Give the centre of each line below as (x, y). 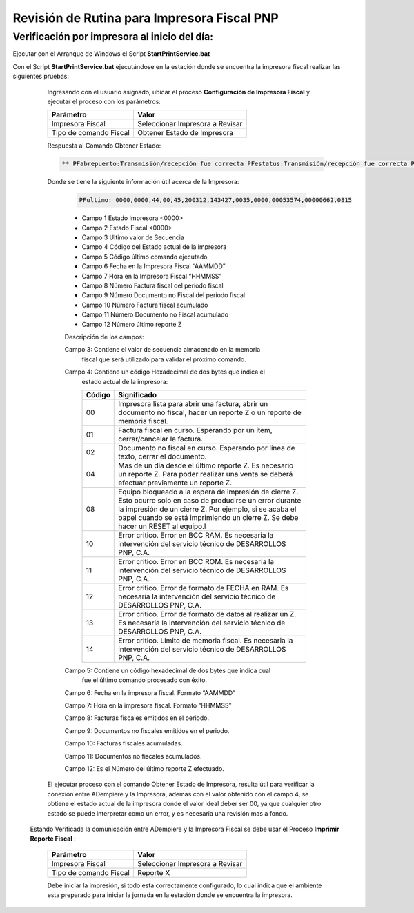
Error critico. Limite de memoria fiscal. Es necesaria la (206, 640)
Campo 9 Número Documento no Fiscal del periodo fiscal (163, 295)
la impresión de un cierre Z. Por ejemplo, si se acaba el (207, 509)
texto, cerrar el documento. (162, 456)
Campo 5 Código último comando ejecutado (145, 257)
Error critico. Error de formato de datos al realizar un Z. (207, 614)
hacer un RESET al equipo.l (162, 526)
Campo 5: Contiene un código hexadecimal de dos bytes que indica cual (168, 670)
